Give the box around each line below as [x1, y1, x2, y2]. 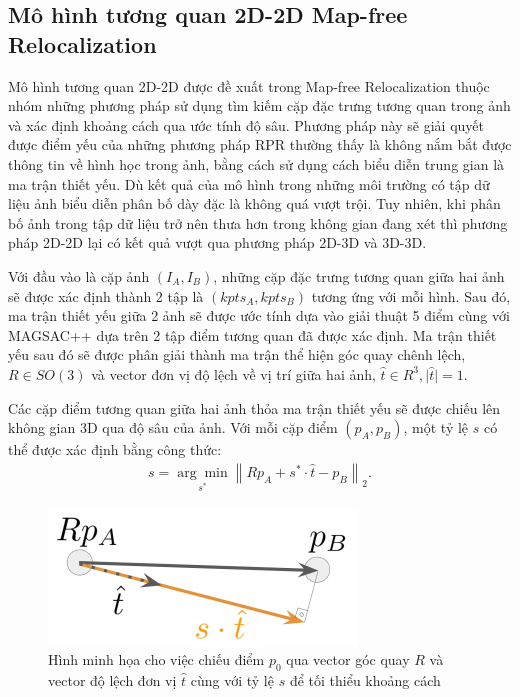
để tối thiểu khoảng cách [289, 670, 441, 691]
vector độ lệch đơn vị [48, 670, 177, 691]
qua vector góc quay [286, 649, 410, 670]
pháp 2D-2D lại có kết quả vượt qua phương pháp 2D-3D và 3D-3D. [8, 232, 427, 253]
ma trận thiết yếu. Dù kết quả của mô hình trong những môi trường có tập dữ [8, 173, 490, 194]
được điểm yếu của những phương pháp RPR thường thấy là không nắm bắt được [8, 134, 512, 155]
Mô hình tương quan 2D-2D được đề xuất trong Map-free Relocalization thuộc [8, 75, 490, 96]
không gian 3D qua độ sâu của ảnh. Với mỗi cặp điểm [8, 417, 338, 438]
